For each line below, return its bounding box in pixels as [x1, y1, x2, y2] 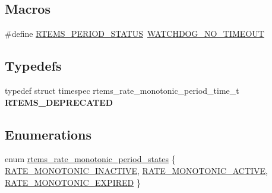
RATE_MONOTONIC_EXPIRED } [5, 176, 141, 188]
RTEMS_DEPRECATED [5, 96, 113, 108]
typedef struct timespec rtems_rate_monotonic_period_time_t [5, 84, 239, 96]
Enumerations [5, 125, 92, 143]
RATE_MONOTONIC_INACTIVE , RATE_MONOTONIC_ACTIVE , [5, 164, 268, 176]
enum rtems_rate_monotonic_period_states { [5, 153, 176, 165]
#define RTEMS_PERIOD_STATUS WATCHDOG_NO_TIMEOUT [5, 27, 264, 40]
